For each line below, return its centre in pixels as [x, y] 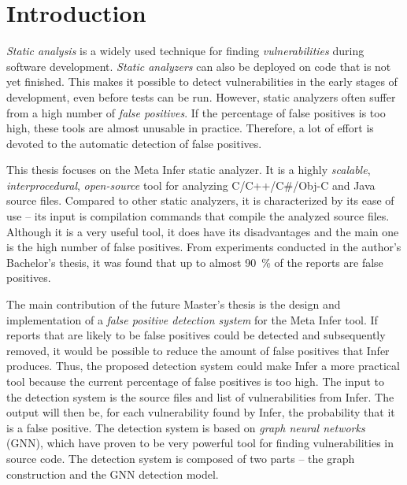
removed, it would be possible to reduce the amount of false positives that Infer [198, 350]
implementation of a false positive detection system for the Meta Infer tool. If [192, 319]
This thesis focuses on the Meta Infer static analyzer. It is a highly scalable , [189, 170]
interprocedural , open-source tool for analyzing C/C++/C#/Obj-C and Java [191, 185]
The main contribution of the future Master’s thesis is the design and [174, 304]
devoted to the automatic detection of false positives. [134, 143]
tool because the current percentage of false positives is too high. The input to [195, 381]
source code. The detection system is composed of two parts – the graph [181, 458]
